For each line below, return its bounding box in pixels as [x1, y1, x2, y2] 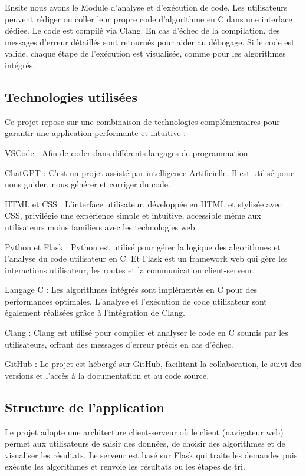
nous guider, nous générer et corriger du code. [5, 178, 170, 190]
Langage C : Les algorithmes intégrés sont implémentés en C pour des [5, 283, 257, 296]
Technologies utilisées [5, 87, 138, 105]
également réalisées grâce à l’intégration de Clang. [5, 306, 185, 319]
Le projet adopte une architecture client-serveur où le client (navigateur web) [5, 425, 284, 438]
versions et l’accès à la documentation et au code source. [5, 369, 209, 381]
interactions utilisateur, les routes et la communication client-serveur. [5, 263, 255, 276]
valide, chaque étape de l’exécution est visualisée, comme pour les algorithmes [5, 47, 286, 59]
